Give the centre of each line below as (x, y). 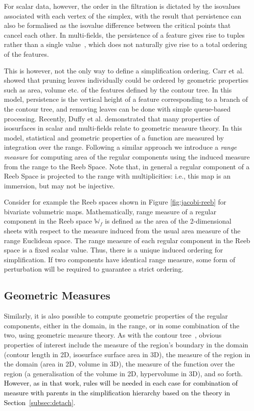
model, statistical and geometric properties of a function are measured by (114, 137)
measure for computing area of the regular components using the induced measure (127, 156)
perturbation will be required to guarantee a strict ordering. (94, 269)
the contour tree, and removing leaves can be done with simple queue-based (117, 108)
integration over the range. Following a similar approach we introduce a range (120, 147)
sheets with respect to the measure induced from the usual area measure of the (122, 231)
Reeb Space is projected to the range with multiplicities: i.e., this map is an (117, 176)
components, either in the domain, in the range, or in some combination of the (122, 325)
